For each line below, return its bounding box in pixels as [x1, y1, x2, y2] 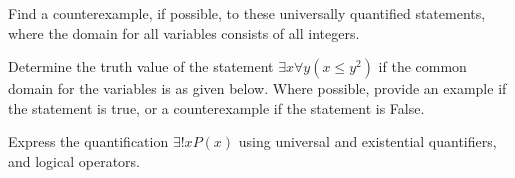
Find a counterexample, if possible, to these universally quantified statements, [8, 3, 486, 23]
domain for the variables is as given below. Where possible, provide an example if [8, 78, 507, 99]
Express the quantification [8, 131, 169, 152]
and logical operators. [8, 150, 141, 171]
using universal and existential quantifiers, [238, 131, 497, 152]
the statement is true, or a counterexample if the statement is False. [8, 97, 425, 118]
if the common [378, 56, 467, 77]
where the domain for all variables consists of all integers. [8, 22, 360, 43]
